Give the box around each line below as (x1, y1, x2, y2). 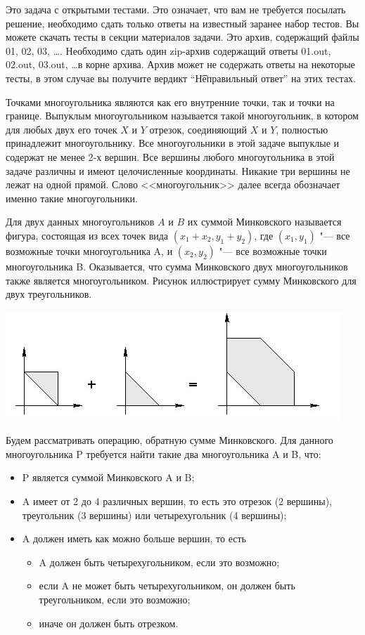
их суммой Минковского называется (187, 214, 342, 229)
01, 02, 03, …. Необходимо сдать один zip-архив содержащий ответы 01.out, (6, 43, 331, 58)
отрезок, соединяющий (149, 122, 248, 136)
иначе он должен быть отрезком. (39, 615, 179, 630)
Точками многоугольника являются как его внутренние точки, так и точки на (6, 94, 335, 109)
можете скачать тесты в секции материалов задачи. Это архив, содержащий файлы (6, 30, 359, 44)
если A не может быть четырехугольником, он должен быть (39, 578, 295, 593)
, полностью (276, 122, 328, 136)
